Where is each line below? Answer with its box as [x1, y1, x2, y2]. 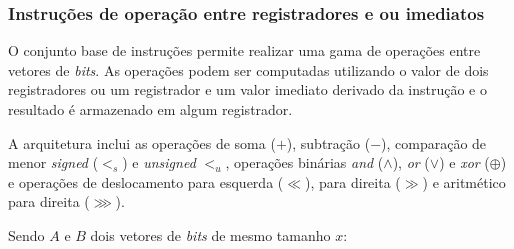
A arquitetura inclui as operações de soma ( [8, 132, 276, 153]
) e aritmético [422, 171, 506, 192]
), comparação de [381, 132, 487, 153]
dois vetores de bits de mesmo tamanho [90, 224, 331, 245]
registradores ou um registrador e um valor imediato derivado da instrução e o [8, 79, 487, 100]
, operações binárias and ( [225, 152, 384, 173]
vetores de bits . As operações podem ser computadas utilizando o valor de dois [8, 59, 489, 80]
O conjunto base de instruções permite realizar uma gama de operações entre [8, 40, 481, 61]
